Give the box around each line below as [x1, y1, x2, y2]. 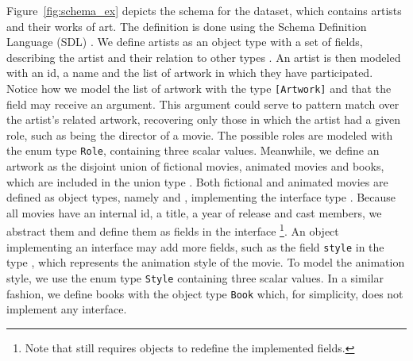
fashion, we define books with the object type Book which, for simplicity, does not [6, 285, 403, 301]
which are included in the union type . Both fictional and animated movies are [6, 173, 388, 190]
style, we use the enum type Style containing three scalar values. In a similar [6, 269, 384, 286]
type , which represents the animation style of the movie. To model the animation [6, 254, 405, 271]
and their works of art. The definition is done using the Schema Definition [6, 17, 367, 34]
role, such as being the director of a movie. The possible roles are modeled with [6, 126, 393, 143]
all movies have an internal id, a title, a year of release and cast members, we [6, 204, 382, 221]
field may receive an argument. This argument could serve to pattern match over [6, 95, 399, 112]
